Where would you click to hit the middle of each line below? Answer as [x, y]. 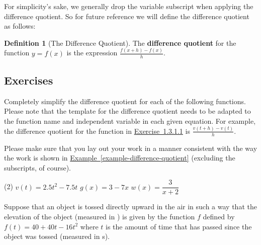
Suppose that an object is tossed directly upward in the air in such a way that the [130, 207]
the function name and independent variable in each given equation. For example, [130, 120]
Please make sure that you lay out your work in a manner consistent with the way [131, 148]
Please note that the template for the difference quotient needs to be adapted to [127, 111]
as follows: [20, 26]
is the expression [92, 53]
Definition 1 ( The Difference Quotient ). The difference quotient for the [120, 43]
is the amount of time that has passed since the [179, 226]
